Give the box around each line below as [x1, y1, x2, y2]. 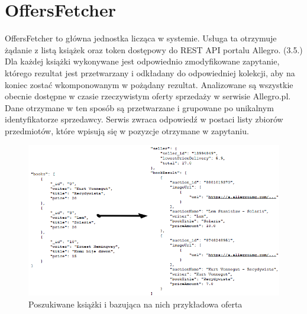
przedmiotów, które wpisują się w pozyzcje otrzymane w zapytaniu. [5, 124, 249, 137]
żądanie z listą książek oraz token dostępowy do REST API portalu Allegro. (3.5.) [5, 43, 303, 56]
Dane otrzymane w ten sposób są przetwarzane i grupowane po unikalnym [5, 101, 274, 114]
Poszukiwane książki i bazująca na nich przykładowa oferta [28, 297, 243, 310]
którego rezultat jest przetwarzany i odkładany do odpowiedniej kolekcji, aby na [5, 66, 295, 79]
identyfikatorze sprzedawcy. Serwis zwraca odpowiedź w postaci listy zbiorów [5, 113, 283, 125]
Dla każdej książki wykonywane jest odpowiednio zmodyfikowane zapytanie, [5, 55, 280, 67]
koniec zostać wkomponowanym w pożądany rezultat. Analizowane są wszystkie [5, 78, 293, 90]
